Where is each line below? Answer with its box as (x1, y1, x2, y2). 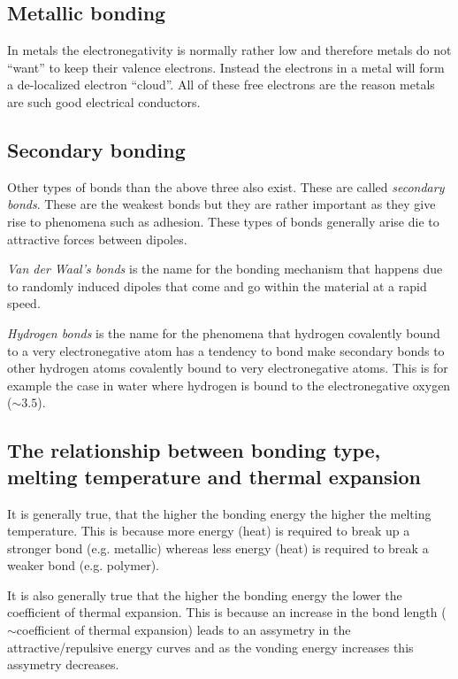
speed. (7, 294, 41, 312)
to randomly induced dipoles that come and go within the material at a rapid (7, 276, 427, 295)
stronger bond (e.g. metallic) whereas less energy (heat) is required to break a (7, 538, 429, 557)
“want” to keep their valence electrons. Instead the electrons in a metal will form (7, 58, 445, 76)
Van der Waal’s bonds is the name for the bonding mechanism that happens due (7, 259, 443, 278)
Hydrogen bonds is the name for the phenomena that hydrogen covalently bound (7, 323, 440, 342)
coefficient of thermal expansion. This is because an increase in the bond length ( (7, 603, 447, 621)
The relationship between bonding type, (7, 436, 381, 464)
